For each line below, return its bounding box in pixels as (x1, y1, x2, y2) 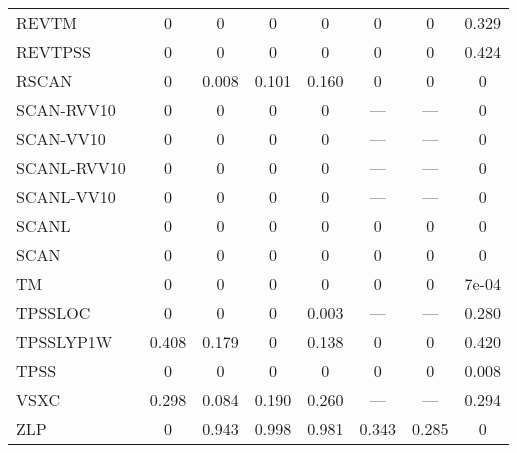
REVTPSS (16, 40, 91, 63)
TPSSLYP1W (16, 330, 113, 353)
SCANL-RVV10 (16, 156, 126, 179)
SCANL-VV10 (16, 185, 116, 208)
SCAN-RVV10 (16, 98, 116, 121)
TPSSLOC (16, 301, 91, 324)
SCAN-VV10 (16, 127, 106, 150)
